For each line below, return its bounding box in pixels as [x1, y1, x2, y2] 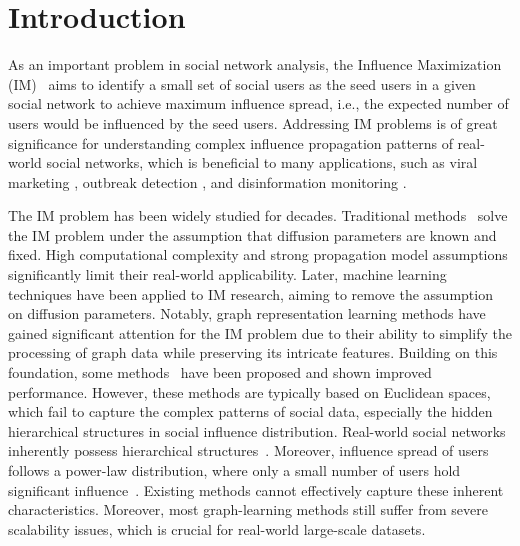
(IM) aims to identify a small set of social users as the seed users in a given [8, 73, 476, 94]
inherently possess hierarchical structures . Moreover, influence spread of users [8, 440, 489, 461]
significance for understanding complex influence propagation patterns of [8, 132, 453, 153]
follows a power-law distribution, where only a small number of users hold [8, 460, 461, 480]
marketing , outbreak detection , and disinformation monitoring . [8, 171, 407, 192]
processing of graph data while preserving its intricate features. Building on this [8, 342, 498, 363]
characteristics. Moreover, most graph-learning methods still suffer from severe [8, 499, 488, 520]
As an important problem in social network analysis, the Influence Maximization [8, 54, 502, 75]
